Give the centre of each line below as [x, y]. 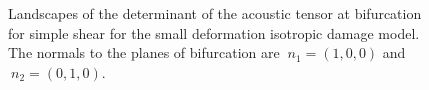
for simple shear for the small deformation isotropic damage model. [214, 32]
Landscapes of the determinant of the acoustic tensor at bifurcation [215, 13]
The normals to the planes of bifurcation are [144, 52]
